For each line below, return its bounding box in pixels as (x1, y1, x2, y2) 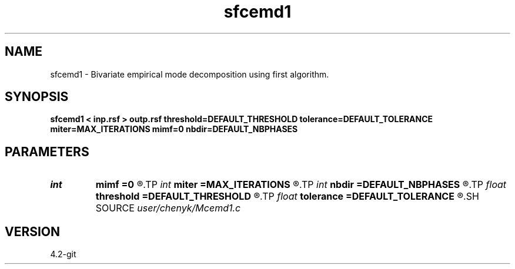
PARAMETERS (5, 144, 89, 159)
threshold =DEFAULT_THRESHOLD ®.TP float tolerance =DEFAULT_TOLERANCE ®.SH (95, 190, 479, 203)
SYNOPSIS (5, 89, 69, 105)
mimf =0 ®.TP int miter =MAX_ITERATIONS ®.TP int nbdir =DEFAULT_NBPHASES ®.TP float (95, 179, 507, 191)
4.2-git (50, 249, 76, 260)
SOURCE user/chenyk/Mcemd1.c (95, 202, 241, 214)
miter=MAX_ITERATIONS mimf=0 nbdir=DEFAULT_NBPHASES (50, 124, 298, 134)
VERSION (5, 224, 61, 239)
